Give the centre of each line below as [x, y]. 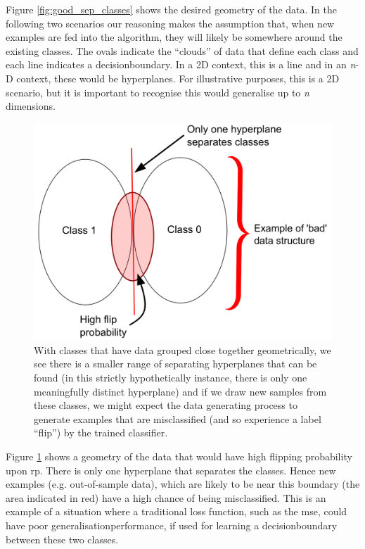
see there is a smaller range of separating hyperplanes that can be [175, 364]
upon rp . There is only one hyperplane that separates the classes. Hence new [171, 470]
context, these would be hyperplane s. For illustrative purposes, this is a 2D [178, 78]
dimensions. [31, 106]
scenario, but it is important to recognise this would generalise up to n [158, 92]
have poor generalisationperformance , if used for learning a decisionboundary [172, 525]
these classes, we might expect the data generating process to [166, 405]
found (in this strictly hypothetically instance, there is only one [171, 377]
